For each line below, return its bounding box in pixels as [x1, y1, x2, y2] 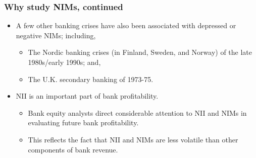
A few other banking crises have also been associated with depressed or [16, 20, 236, 31]
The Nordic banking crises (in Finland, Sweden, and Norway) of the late [28, 47, 252, 57]
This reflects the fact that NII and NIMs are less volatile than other [28, 134, 238, 144]
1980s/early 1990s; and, [28, 57, 101, 67]
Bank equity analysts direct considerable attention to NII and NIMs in [28, 107, 247, 118]
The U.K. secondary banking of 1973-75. [28, 73, 153, 84]
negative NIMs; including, [16, 30, 96, 40]
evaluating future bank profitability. [28, 117, 139, 128]
